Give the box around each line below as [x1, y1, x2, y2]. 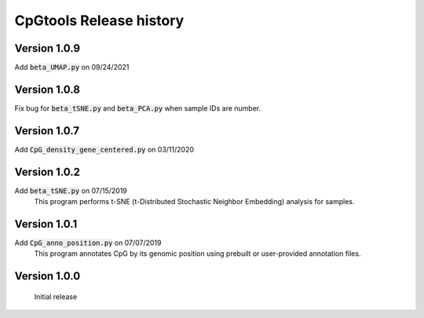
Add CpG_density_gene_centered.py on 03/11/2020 [14, 144, 195, 154]
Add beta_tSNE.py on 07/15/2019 [14, 185, 127, 196]
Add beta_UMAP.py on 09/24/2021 [14, 63, 130, 72]
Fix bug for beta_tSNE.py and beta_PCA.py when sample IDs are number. [14, 103, 261, 113]
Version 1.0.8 [14, 82, 80, 96]
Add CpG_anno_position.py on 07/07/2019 [14, 238, 162, 247]
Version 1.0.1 [14, 217, 78, 231]
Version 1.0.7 [14, 124, 80, 137]
